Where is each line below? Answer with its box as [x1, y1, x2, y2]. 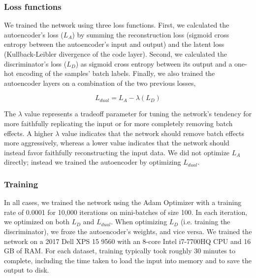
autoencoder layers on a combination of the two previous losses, [4, 77, 196, 88]
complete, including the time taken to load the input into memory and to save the [4, 255, 252, 265]
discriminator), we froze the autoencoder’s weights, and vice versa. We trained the [4, 226, 252, 236]
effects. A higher [4, 128, 53, 138]
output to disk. [4, 265, 49, 275]
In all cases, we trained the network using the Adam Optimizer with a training [4, 197, 242, 208]
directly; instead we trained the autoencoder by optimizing [4, 157, 181, 167]
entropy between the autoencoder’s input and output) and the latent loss [4, 39, 224, 49]
